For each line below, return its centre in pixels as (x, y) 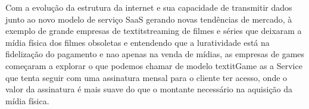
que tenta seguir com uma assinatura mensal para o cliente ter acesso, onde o (146, 77)
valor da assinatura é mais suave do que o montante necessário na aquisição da (149, 89)
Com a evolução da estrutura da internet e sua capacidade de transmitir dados (149, 7)
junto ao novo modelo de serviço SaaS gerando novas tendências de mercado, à (149, 19)
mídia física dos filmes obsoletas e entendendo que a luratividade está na (138, 42)
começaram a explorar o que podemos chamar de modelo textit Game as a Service (154, 65)
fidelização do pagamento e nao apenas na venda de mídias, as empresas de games (155, 54)
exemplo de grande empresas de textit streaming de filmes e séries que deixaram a (154, 31)
